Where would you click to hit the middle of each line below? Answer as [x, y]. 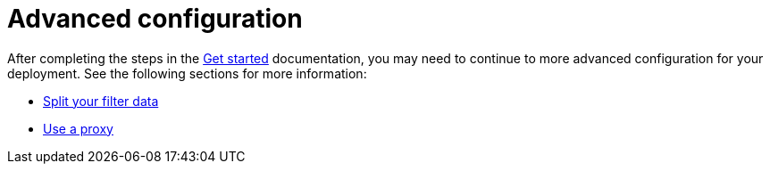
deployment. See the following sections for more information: [187, 73]
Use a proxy [78, 128]
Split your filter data [101, 101]
